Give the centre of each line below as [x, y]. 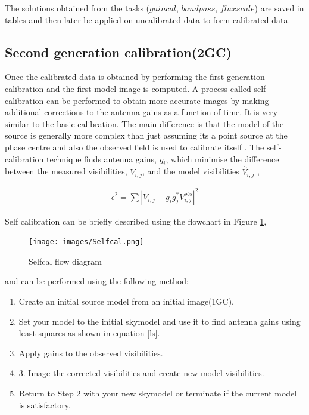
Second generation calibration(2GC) [118, 52]
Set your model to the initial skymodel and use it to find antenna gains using [160, 321]
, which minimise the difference [222, 159]
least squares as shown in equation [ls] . [89, 333]
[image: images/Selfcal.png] [86, 242]
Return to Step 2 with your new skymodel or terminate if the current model [158, 393]
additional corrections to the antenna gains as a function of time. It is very [141, 112]
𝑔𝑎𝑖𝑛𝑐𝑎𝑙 [163, 9]
